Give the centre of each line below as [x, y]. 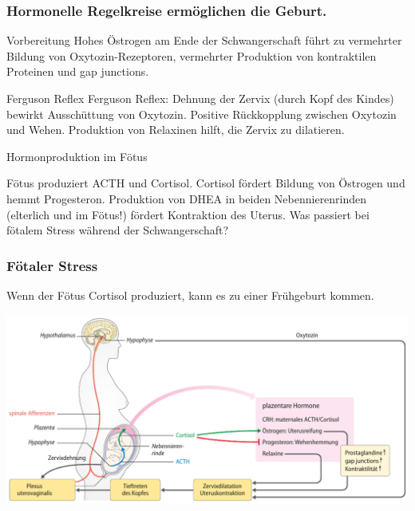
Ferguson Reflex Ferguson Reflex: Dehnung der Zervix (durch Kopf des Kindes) [200, 98]
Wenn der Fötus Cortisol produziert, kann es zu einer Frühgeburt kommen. [190, 295]
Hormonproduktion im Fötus [77, 156]
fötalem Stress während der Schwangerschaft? [118, 230]
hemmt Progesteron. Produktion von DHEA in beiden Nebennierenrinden [187, 198]
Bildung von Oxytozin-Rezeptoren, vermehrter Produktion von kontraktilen [192, 55]
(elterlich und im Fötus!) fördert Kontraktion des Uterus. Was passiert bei [188, 214]
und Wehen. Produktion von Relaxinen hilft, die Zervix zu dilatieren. [176, 130]
